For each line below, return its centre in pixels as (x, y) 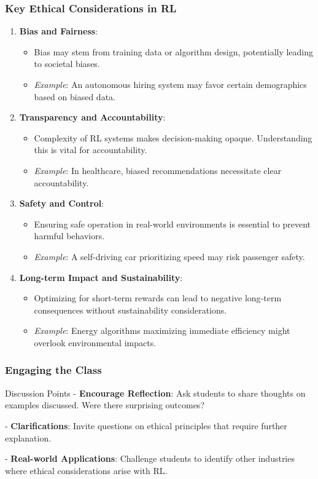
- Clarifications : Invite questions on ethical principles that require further (146, 425)
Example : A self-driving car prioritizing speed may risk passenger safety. (169, 256)
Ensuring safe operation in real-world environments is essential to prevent (173, 224)
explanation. (28, 437)
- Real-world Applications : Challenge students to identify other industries (150, 458)
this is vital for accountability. (91, 150)
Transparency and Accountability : (92, 117)
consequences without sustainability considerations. (130, 310)
